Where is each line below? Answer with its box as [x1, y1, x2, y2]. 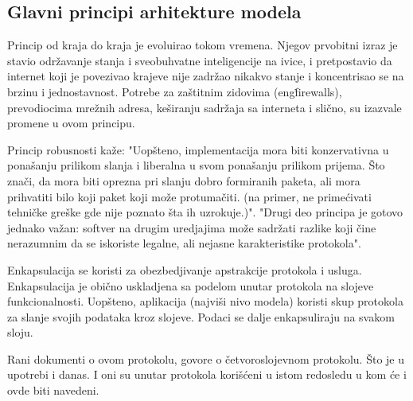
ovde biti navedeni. [7, 382, 99, 399]
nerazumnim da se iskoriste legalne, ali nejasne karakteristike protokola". [7, 235, 361, 251]
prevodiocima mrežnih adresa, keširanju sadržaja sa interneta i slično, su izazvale [7, 99, 402, 115]
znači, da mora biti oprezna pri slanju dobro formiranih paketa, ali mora [7, 172, 360, 189]
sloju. [7, 324, 33, 341]
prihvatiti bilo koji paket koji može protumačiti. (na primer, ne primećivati [7, 188, 372, 204]
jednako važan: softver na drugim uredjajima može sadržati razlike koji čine [7, 219, 376, 236]
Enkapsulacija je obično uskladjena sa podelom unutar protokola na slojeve [7, 277, 374, 294]
